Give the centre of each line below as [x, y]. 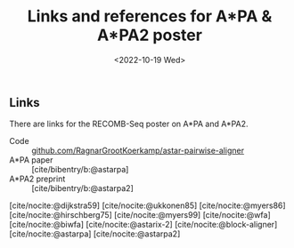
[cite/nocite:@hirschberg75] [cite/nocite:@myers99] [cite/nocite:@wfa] [140, 215]
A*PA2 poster [150, 35]
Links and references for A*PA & [150, 16]
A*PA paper [31, 160]
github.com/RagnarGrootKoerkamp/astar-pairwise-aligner [138, 151]
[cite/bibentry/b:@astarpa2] [82, 188]
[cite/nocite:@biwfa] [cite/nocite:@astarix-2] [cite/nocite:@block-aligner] [143, 225]
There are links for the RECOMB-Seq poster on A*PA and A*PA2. [129, 124]
